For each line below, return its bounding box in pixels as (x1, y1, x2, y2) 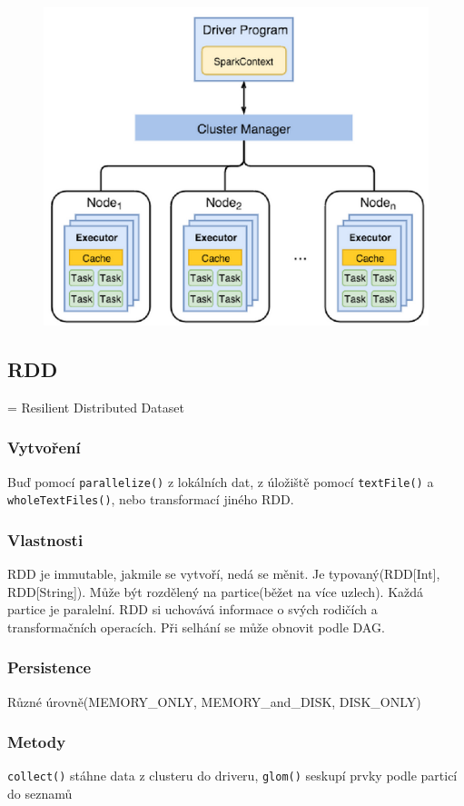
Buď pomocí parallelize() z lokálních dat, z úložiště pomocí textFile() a (7, 472, 434, 491)
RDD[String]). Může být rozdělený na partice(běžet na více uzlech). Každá (7, 582, 424, 601)
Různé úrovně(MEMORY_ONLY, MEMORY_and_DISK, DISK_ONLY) (7, 692, 421, 711)
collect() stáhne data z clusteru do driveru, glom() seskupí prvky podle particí (7, 766, 458, 785)
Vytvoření (7, 436, 81, 459)
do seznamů (7, 784, 73, 803)
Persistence (7, 656, 92, 679)
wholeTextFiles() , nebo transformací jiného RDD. (7, 490, 294, 509)
